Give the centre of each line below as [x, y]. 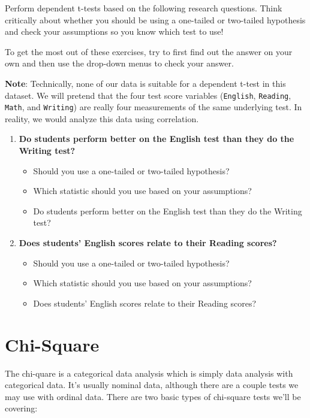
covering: [21, 408]
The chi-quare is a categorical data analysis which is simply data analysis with [149, 373]
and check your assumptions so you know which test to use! [114, 31]
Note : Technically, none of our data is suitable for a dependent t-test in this [145, 83]
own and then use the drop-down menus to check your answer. [119, 63]
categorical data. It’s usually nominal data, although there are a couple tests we [152, 385]
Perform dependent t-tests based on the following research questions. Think [144, 8]
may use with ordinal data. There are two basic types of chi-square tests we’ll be [153, 396]
